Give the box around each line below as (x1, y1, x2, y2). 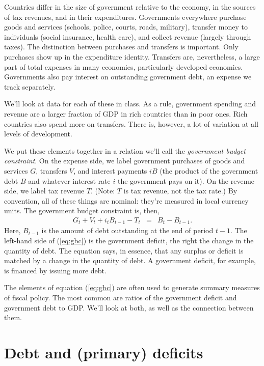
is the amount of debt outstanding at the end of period (41, 225, 214, 236)
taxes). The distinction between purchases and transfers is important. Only (4, 41, 239, 52)
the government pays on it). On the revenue (117, 175, 255, 186)
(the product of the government (160, 165, 258, 176)
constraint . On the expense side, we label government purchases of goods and (4, 155, 245, 166)
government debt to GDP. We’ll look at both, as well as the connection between (4, 302, 254, 313)
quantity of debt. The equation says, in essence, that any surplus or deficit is (4, 245, 244, 256)
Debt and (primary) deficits (4, 342, 203, 362)
